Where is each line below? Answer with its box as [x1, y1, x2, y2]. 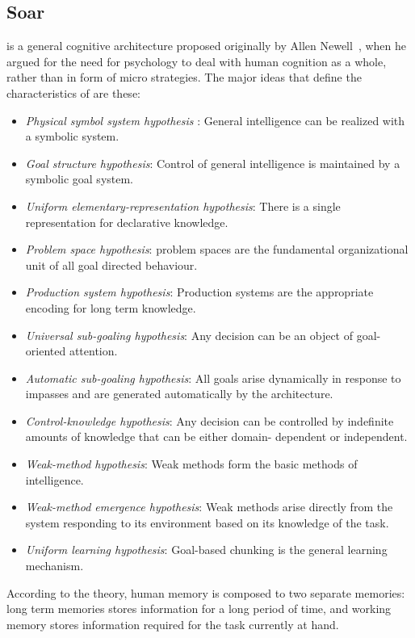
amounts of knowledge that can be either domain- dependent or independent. [25, 428, 408, 445]
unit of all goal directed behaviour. [25, 256, 198, 273]
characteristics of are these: [6, 84, 140, 101]
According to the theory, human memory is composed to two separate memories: [6, 584, 405, 601]
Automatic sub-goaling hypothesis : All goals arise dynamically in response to [25, 369, 401, 386]
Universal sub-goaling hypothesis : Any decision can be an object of [25, 326, 354, 343]
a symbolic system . [25, 128, 119, 145]
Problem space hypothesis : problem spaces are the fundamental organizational [25, 241, 409, 258]
